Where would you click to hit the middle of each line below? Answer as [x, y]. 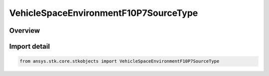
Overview [25, 31]
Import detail [29, 46]
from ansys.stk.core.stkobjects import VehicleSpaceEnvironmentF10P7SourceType [120, 61]
